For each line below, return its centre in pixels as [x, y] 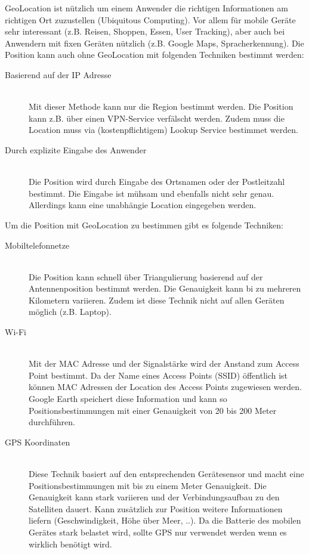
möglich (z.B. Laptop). [70, 312]
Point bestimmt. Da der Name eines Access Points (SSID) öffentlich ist [158, 375]
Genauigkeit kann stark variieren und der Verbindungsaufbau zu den [154, 497]
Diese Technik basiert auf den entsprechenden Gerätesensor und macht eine [166, 473]
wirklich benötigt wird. [70, 544]
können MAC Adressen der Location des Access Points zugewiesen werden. [165, 387]
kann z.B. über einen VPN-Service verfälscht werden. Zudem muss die [157, 118]
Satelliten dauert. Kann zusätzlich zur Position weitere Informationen [156, 508]
